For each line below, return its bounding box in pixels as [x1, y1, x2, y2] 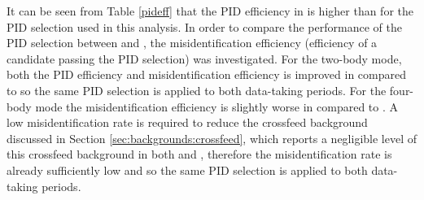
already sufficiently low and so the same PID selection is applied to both [7, 161, 368, 178]
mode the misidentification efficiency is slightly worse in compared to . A [35, 98, 399, 115]
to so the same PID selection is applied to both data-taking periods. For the [7, 81, 387, 98]
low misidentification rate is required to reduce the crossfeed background [7, 114, 368, 131]
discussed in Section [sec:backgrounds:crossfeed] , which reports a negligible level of [7, 129, 417, 146]
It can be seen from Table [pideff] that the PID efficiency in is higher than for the [7, 2, 413, 19]
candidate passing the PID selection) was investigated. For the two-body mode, [7, 50, 402, 67]
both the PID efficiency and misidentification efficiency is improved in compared [7, 66, 406, 83]
